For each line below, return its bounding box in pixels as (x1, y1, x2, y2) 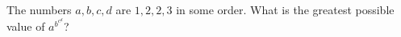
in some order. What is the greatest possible (176, 2, 395, 17)
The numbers (6, 2, 72, 17)
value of (6, 17, 45, 34)
